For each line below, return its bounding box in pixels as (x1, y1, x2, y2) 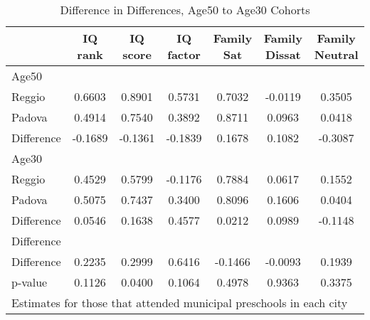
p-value (11, 274, 48, 290)
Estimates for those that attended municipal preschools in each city (11, 294, 348, 311)
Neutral (314, 46, 359, 63)
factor (167, 46, 201, 63)
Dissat (265, 46, 301, 63)
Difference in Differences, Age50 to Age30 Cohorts (60, 1, 310, 18)
